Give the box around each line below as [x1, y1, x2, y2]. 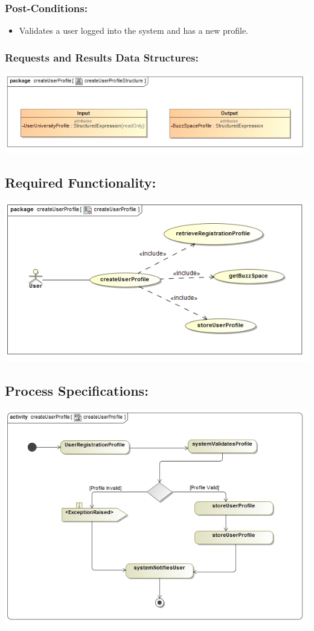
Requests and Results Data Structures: [5, 49, 199, 65]
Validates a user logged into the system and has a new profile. [19, 24, 249, 37]
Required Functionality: [5, 173, 156, 192]
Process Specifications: [5, 381, 149, 399]
